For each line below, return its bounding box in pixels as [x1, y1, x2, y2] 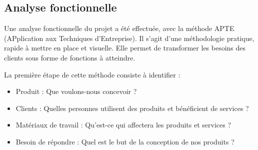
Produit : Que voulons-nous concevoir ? [15, 86, 137, 96]
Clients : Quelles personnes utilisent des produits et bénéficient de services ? [15, 102, 249, 113]
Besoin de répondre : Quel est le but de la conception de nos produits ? [15, 136, 234, 146]
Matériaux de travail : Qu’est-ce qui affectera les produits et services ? [15, 119, 231, 130]
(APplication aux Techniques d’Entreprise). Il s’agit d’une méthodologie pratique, [4, 32, 254, 43]
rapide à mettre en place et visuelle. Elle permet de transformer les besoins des [4, 42, 246, 53]
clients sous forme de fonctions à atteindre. [4, 52, 135, 62]
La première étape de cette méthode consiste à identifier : [4, 69, 180, 79]
